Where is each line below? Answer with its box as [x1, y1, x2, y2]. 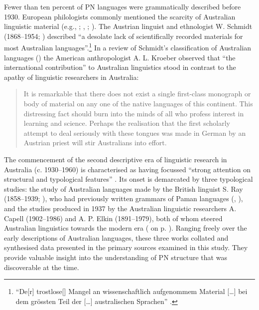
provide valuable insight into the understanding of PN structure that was [4, 252, 227, 262]
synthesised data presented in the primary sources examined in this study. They [4, 242, 248, 253]
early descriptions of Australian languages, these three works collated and [4, 232, 229, 243]
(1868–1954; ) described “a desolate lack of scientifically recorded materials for [4, 30, 243, 41]
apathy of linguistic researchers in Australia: [4, 71, 139, 82]
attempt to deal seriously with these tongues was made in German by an [23, 127, 246, 138]
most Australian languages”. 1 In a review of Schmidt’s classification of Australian [4, 41, 252, 53]
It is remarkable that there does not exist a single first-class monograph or [23, 88, 251, 99]
